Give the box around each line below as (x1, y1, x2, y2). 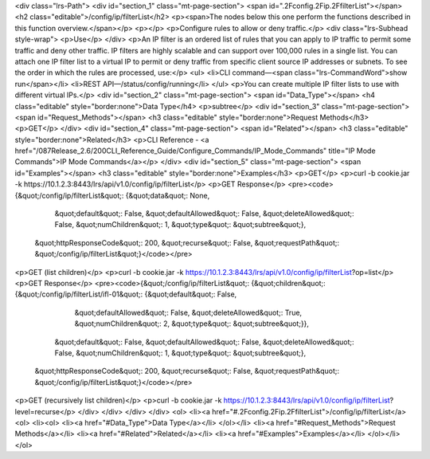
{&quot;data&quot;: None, (125, 190, 210, 200)
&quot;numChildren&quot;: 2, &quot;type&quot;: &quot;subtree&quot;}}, (74, 319, 310, 328)
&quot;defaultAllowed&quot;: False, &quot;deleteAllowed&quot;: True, (74, 308, 303, 317)
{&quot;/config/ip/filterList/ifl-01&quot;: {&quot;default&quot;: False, (14, 289, 237, 299)
